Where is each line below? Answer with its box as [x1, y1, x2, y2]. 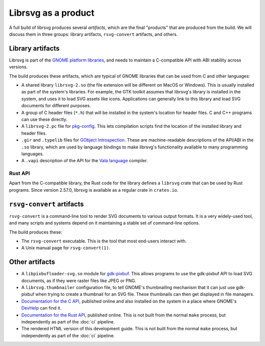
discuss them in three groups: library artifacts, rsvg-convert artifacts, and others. [9, 31, 178, 37]
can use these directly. [21, 116, 67, 122]
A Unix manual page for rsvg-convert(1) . [21, 245, 110, 251]
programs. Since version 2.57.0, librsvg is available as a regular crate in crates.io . [9, 187, 179, 193]
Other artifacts [9, 258, 55, 266]
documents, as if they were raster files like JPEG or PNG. [21, 278, 136, 284]
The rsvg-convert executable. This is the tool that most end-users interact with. [21, 238, 187, 244]
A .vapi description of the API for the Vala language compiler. [21, 158, 148, 164]
